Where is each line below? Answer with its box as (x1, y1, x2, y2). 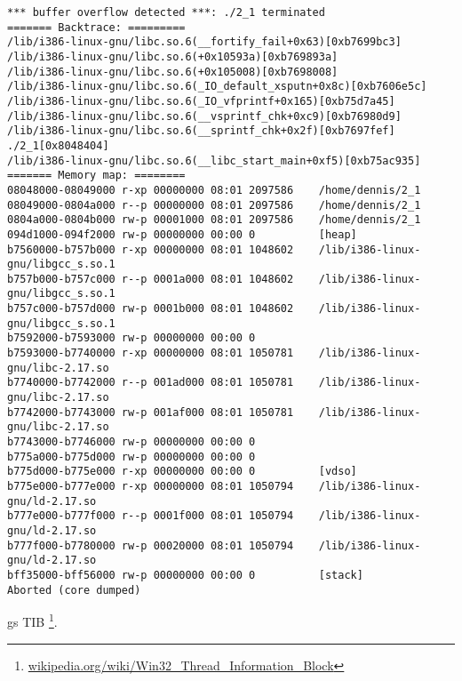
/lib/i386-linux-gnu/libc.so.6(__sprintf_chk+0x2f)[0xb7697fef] (7, 124, 395, 138)
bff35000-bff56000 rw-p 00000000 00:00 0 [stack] (7, 568, 363, 581)
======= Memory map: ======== (7, 169, 186, 182)
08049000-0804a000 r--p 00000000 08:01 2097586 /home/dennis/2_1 (7, 198, 421, 212)
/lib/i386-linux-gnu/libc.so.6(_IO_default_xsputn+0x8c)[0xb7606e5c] (7, 80, 427, 93)
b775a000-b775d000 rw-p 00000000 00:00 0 (7, 450, 256, 463)
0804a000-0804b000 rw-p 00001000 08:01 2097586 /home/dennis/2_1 (7, 213, 421, 227)
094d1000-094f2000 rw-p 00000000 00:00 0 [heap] (7, 228, 357, 241)
